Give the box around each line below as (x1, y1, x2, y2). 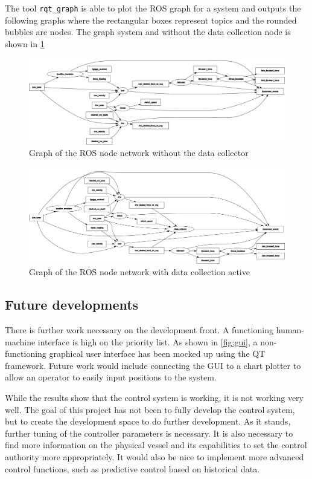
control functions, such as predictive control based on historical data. (5, 462, 260, 475)
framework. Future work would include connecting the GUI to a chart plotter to (5, 359, 301, 371)
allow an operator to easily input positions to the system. (5, 371, 217, 383)
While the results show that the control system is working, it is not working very (5, 391, 304, 403)
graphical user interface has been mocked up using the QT (49, 347, 266, 360)
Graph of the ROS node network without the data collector (29, 146, 249, 159)
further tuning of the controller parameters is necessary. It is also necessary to (5, 426, 293, 439)
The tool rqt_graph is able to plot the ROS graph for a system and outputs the (5, 2, 301, 14)
